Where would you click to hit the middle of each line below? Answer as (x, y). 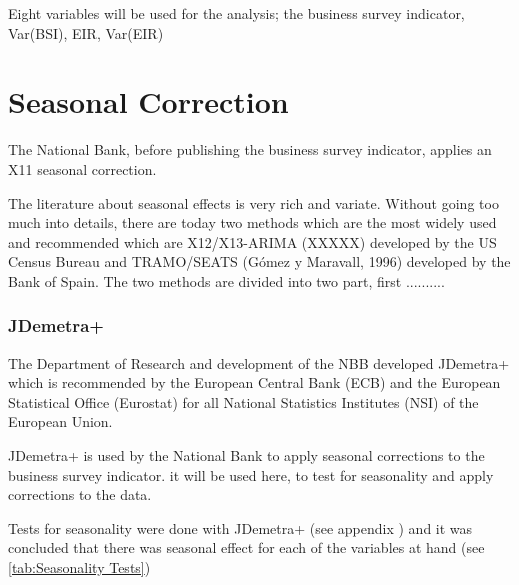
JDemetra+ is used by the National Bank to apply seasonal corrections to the (246, 455)
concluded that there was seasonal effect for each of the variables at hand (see (246, 547)
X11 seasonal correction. (82, 168)
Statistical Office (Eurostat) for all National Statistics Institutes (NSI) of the (243, 401)
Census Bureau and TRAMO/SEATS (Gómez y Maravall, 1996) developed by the (259, 261)
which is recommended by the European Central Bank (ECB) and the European (254, 382)
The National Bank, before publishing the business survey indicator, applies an (250, 149)
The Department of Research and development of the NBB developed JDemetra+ (259, 362)
